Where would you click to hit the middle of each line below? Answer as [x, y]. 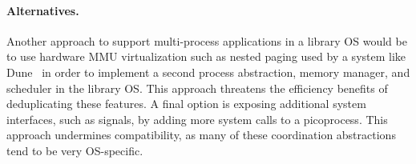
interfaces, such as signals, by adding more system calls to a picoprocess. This [197, 119]
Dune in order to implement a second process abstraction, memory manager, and [208, 72]
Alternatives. [43, 10]
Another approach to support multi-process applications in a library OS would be [207, 40]
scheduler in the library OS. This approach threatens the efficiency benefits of [197, 88]
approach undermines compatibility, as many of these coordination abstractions [201, 135]
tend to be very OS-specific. [75, 150]
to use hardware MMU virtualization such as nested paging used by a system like [206, 56]
